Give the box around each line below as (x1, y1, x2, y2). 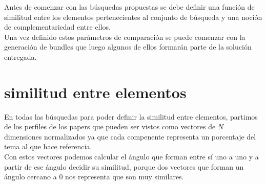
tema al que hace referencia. (4, 141, 92, 152)
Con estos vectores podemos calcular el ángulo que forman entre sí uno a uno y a (4, 151, 259, 162)
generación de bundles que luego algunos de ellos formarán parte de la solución (4, 41, 252, 52)
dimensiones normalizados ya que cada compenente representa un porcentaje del (4, 131, 256, 142)
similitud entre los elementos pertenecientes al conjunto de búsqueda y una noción (4, 11, 262, 22)
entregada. (4, 51, 37, 62)
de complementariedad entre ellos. (4, 21, 111, 32)
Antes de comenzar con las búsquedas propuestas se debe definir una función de (4, 2, 255, 12)
